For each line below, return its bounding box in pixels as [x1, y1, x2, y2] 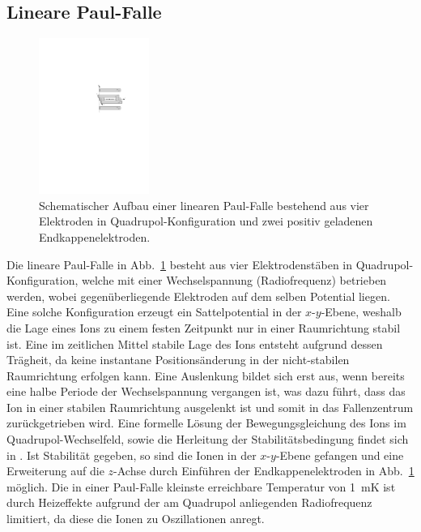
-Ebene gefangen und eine [275, 446, 404, 463]
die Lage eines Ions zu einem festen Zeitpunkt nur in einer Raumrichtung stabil [6, 319, 401, 336]
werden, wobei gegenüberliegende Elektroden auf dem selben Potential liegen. [6, 287, 390, 304]
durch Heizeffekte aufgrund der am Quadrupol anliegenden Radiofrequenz [6, 494, 372, 511]
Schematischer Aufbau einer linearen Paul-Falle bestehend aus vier [39, 196, 369, 213]
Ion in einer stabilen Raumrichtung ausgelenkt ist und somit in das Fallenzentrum [6, 398, 414, 415]
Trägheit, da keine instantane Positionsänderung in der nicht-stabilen [6, 351, 350, 368]
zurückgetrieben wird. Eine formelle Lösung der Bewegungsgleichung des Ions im [6, 414, 406, 431]
